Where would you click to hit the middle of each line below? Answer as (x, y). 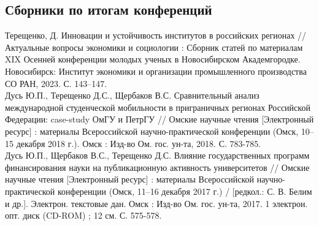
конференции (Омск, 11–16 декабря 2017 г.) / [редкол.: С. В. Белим (185, 191)
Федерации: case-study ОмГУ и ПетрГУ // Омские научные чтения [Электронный (159, 119)
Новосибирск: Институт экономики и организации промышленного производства (156, 71)
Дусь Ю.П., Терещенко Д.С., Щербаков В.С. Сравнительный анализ (132, 95)
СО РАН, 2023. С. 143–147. (56, 83)
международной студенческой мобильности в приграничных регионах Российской (158, 107)
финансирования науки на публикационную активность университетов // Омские (157, 167)
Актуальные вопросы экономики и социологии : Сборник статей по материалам (154, 47)
